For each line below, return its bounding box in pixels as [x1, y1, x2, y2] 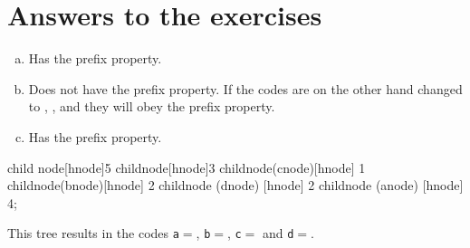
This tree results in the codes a [7, 224, 179, 243]
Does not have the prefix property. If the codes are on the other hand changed [28, 79, 463, 98]
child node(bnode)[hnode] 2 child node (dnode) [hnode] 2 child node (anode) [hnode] [7, 176, 464, 195]
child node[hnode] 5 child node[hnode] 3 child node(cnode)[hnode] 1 [7, 157, 366, 176]
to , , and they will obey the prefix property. [28, 97, 275, 116]
